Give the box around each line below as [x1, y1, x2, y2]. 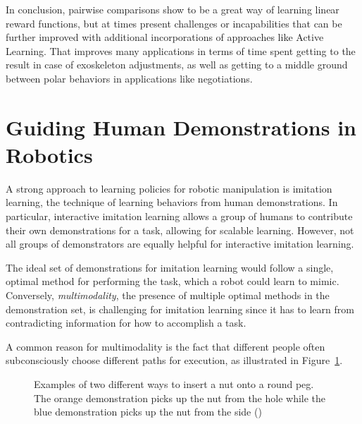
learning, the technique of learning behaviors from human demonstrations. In [6, 195, 338, 210]
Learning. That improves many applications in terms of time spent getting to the [6, 43, 356, 58]
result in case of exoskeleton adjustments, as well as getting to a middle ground [6, 57, 348, 72]
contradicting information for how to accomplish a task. [6, 315, 246, 330]
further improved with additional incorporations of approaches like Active [6, 30, 324, 44]
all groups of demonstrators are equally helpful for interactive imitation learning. [6, 236, 354, 251]
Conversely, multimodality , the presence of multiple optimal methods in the [6, 288, 330, 303]
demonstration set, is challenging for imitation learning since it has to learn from [6, 301, 354, 316]
